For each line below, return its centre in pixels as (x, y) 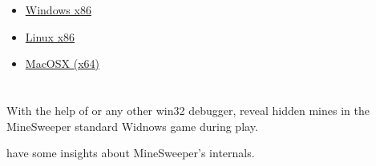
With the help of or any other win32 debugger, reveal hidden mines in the (188, 110)
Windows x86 (58, 10)
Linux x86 (50, 36)
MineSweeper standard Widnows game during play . (132, 126)
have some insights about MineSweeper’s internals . (131, 153)
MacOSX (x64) (62, 63)
